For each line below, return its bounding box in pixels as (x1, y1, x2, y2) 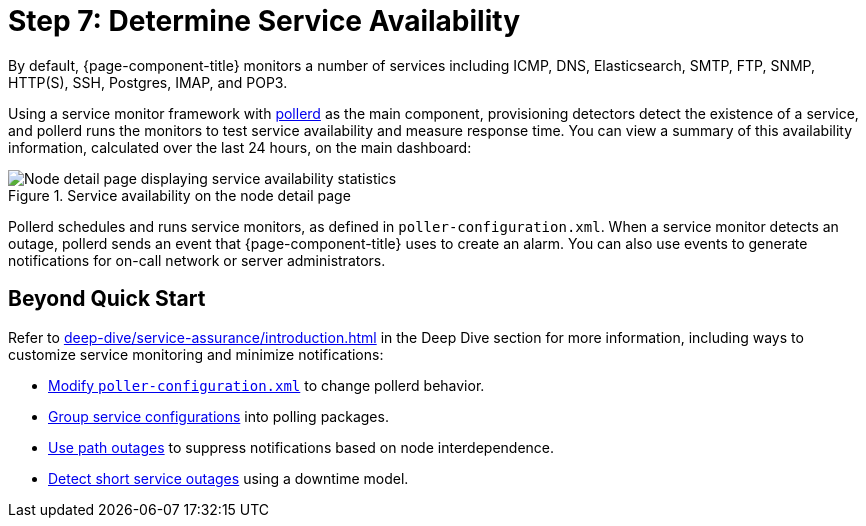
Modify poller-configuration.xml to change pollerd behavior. (48, 376, 485, 394)
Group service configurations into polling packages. (48, 407, 389, 425)
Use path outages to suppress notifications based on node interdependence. (48, 438, 555, 456)
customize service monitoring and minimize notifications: (8, 345, 384, 363)
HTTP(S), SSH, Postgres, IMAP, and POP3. (8, 73, 288, 91)
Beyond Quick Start (8, 286, 206, 312)
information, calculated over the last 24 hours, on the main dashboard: (8, 138, 472, 156)
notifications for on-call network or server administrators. (8, 251, 386, 269)
